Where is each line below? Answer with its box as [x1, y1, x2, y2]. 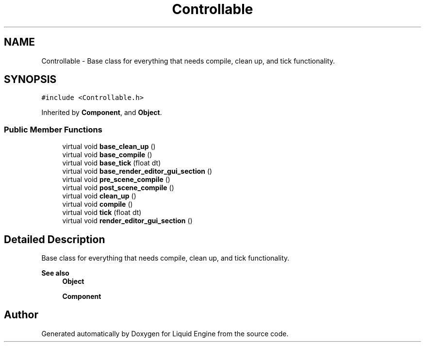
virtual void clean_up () [62, 192, 136, 200]
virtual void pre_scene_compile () [62, 175, 170, 184]
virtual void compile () [62, 200, 133, 209]
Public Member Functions [4, 124, 102, 134]
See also [41, 269, 69, 278]
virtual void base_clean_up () [62, 142, 156, 151]
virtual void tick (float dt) [62, 208, 142, 217]
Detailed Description [4, 233, 105, 246]
